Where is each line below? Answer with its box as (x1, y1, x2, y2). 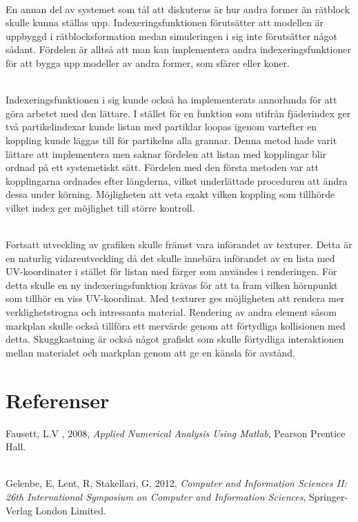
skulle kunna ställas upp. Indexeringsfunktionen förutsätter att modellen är (6, 15, 324, 30)
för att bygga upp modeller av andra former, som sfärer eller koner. (6, 55, 290, 70)
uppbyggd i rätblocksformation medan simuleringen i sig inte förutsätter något (6, 28, 337, 43)
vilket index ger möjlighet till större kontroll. (6, 200, 195, 214)
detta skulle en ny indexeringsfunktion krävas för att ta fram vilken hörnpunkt (6, 277, 338, 292)
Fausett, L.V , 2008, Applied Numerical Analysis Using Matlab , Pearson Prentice (6, 425, 346, 440)
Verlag (6, 503, 32, 517)
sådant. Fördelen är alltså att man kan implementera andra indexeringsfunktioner (6, 42, 351, 57)
